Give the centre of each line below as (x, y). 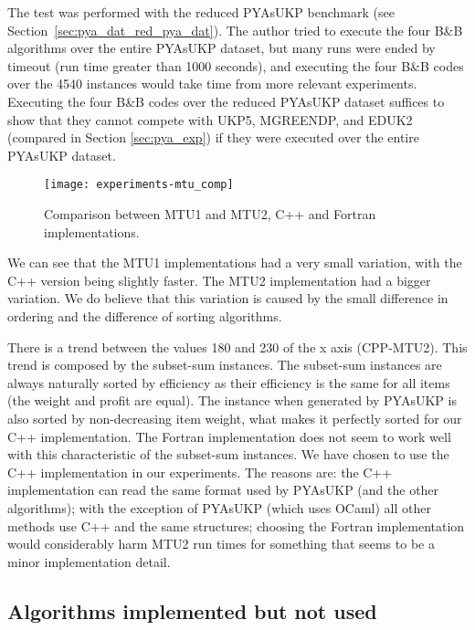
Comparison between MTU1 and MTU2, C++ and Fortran (210, 214)
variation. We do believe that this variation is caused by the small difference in (228, 298)
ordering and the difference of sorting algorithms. (145, 315)
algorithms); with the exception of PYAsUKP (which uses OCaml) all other (219, 507)
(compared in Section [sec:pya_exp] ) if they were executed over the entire (213, 137)
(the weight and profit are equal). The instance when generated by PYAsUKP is (232, 400)
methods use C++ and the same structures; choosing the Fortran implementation (236, 525)
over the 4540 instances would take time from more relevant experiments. (212, 84)
